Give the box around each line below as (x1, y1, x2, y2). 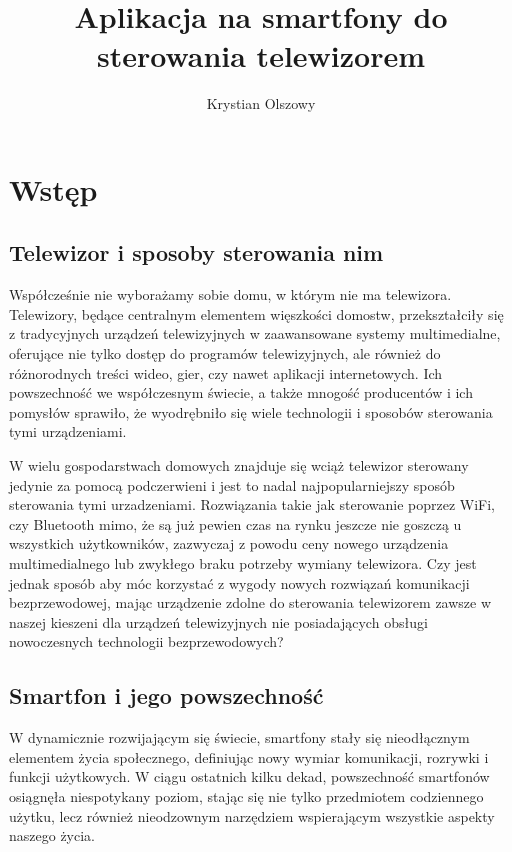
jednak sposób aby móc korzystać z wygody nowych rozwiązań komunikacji (9, 572, 470, 593)
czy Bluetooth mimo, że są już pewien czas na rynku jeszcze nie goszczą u (9, 513, 462, 534)
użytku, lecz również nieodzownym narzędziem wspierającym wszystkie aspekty (9, 805, 495, 826)
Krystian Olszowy (206, 93, 316, 114)
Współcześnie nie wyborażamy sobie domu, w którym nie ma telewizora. (9, 284, 452, 305)
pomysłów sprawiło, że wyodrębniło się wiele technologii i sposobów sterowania (9, 401, 493, 422)
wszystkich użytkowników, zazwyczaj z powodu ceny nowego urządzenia (9, 533, 449, 554)
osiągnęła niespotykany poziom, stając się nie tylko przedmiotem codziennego (9, 785, 484, 806)
